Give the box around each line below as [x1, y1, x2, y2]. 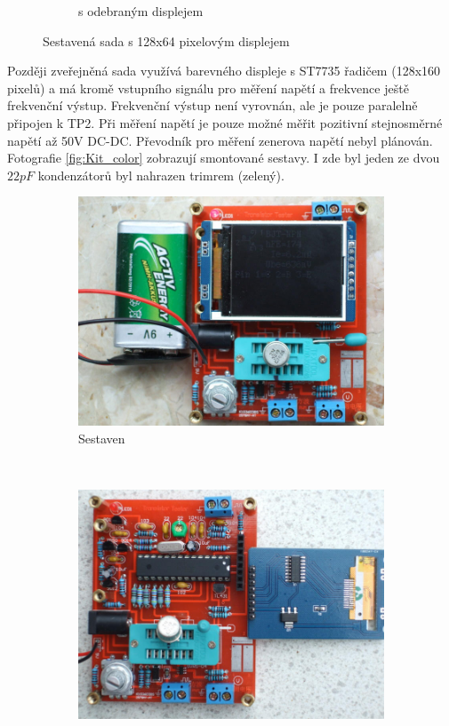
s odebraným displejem [78, 2, 204, 20]
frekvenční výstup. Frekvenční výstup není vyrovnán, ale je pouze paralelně [7, 96, 418, 115]
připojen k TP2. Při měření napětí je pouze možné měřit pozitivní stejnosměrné [7, 113, 443, 132]
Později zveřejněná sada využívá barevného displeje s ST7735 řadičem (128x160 [7, 61, 441, 80]
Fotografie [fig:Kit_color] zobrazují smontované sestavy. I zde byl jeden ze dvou [7, 148, 440, 167]
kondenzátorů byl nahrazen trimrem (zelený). [37, 165, 285, 184]
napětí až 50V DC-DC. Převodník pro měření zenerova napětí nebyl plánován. [7, 131, 433, 149]
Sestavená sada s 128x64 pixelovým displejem [43, 31, 290, 50]
